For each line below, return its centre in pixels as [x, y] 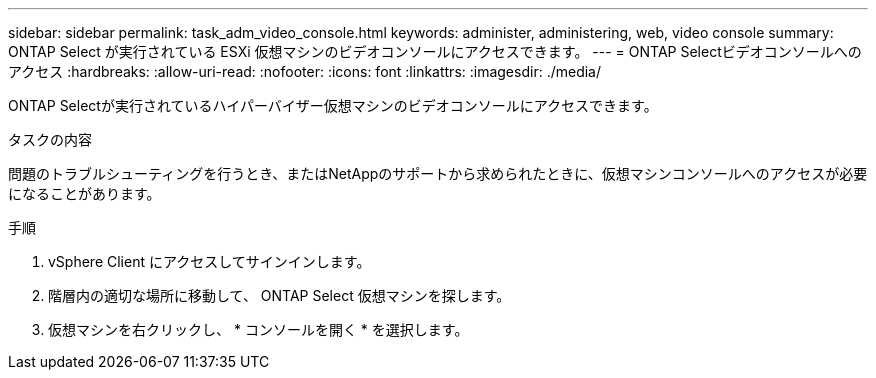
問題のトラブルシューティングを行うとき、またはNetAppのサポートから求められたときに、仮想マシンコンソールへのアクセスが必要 [438, 173]
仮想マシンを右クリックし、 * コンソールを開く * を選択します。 [258, 329]
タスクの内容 [50, 139]
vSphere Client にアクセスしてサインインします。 [209, 261]
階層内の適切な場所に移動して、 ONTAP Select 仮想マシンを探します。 [279, 295]
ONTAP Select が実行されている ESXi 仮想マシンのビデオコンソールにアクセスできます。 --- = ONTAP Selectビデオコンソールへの [435, 51]
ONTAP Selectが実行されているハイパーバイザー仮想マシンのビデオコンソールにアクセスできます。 [333, 105]
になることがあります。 [84, 193]
